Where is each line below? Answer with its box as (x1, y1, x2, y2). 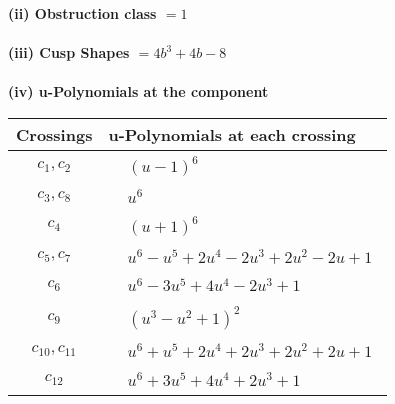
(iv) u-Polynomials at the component (8, 81, 269, 102)
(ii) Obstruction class (8, 3, 157, 23)
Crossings (16, 122, 93, 146)
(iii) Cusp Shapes (8, 42, 130, 63)
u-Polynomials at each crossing (108, 122, 356, 146)
